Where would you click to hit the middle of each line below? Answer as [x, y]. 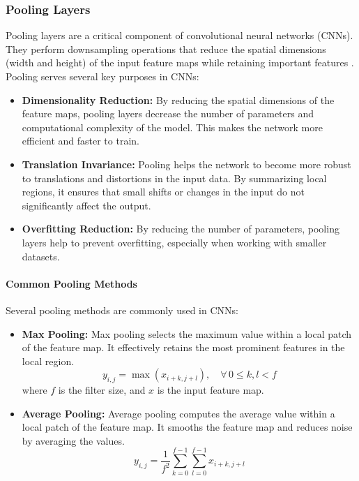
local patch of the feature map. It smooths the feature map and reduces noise [187, 427]
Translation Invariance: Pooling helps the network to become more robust [186, 164]
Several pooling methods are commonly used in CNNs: [122, 310]
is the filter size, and [102, 390]
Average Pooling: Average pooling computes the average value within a [178, 413]
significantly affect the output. [86, 205]
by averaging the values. [73, 440]
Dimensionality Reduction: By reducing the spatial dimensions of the [178, 99]
